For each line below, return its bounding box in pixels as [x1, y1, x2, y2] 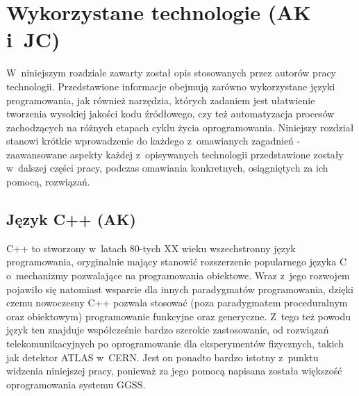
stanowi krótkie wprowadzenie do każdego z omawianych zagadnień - [6, 133, 301, 148]
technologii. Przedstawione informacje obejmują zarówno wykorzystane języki [6, 79, 335, 93]
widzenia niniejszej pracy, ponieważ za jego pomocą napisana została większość [6, 363, 342, 378]
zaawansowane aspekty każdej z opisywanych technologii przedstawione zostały [6, 147, 344, 161]
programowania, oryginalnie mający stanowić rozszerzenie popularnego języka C [6, 254, 347, 269]
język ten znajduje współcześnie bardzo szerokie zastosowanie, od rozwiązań [6, 322, 329, 337]
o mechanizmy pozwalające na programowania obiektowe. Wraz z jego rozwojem [6, 268, 350, 283]
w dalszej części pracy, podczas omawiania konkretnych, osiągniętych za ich [6, 160, 328, 175]
